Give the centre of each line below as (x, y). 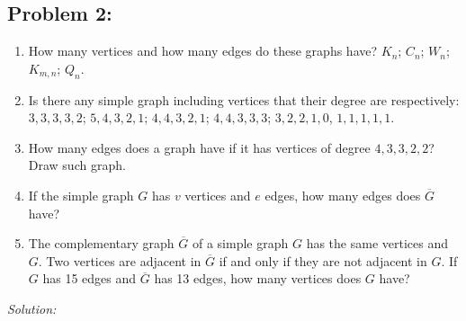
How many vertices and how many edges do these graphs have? (203, 51)
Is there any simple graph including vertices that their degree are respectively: (244, 99)
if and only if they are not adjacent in (323, 260)
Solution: (32, 308)
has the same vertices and (377, 243)
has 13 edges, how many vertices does (258, 278)
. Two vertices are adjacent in (120, 260)
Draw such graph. (77, 165)
